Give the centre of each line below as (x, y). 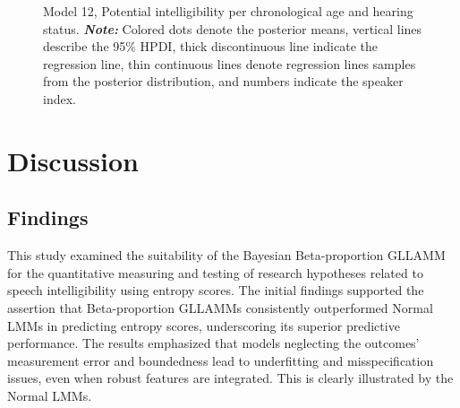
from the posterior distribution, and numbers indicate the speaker (223, 81)
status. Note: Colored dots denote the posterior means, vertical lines (233, 28)
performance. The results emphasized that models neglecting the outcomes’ (213, 343)
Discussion (73, 160)
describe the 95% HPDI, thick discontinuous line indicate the (210, 46)
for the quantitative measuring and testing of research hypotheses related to (215, 272)
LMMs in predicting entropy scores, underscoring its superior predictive (204, 325)
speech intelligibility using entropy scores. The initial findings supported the (216, 290)
